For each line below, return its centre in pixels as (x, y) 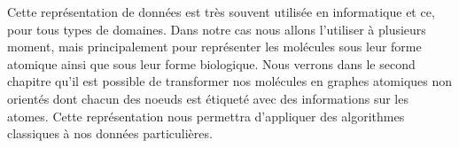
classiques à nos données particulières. (110, 133)
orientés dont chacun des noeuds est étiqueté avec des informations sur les (208, 98)
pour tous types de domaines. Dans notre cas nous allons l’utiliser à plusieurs (217, 29)
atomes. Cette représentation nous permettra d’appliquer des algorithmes (206, 116)
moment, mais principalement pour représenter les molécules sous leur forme (214, 47)
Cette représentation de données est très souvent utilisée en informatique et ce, (221, 12)
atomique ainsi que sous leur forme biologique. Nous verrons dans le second (211, 63)
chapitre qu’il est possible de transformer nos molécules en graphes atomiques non (230, 81)
